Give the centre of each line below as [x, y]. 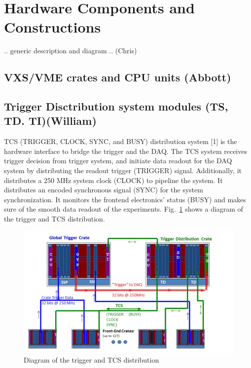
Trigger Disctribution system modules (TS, [116, 106]
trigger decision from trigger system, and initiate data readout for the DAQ [118, 161]
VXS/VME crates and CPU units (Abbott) [118, 77]
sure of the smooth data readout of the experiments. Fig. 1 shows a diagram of [124, 209]
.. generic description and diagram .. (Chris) [71, 51]
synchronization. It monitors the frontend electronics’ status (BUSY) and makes [125, 199]
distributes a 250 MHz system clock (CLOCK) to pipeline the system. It [113, 180]
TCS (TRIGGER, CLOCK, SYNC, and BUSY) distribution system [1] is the [121, 141]
